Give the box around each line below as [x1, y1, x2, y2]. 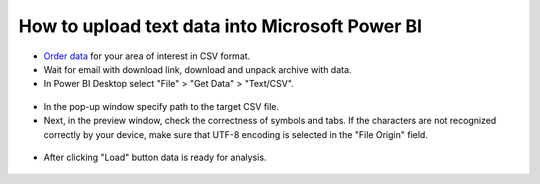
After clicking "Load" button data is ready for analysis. [43, 151, 267, 163]
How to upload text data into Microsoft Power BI [18, 15, 423, 37]
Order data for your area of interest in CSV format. [43, 50, 251, 62]
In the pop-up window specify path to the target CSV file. [43, 100, 280, 112]
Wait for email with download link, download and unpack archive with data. [43, 63, 352, 75]
